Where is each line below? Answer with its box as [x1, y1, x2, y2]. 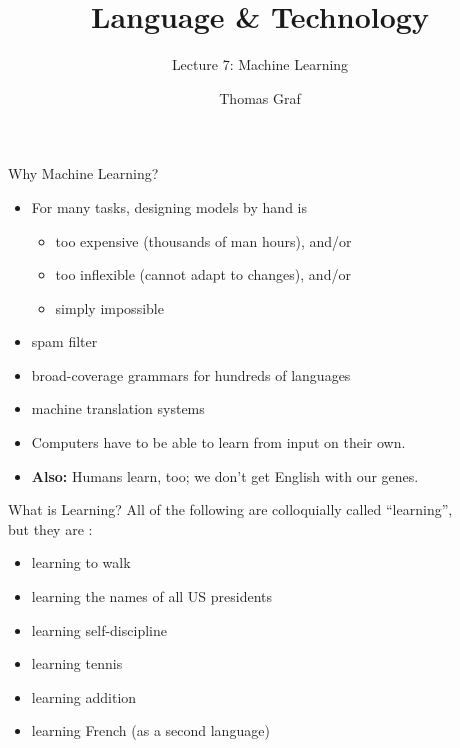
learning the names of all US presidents [31, 586, 273, 607]
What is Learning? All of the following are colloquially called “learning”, [8, 499, 453, 520]
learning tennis [31, 653, 123, 674]
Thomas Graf [219, 87, 301, 108]
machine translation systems [31, 398, 205, 419]
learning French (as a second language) [31, 720, 270, 741]
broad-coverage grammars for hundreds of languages [31, 364, 351, 385]
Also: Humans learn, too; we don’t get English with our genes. [31, 465, 419, 486]
